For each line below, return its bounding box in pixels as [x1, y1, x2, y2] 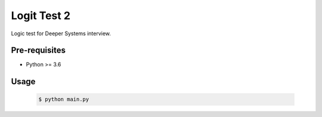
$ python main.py [38, 96, 89, 103]
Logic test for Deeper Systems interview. [11, 30, 112, 37]
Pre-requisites [11, 45, 66, 56]
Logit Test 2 [11, 9, 71, 22]
